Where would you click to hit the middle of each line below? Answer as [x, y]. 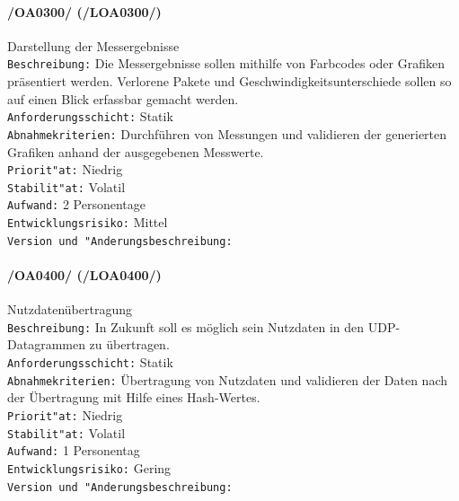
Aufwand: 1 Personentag [74, 450]
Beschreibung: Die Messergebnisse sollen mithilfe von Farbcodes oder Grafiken [226, 63]
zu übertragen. [129, 344]
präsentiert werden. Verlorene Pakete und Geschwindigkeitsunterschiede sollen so [229, 81]
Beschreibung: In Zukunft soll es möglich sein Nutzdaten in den [186, 326]
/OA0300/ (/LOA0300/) [84, 11]
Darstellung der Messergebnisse [93, 45]
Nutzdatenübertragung [70, 309]
